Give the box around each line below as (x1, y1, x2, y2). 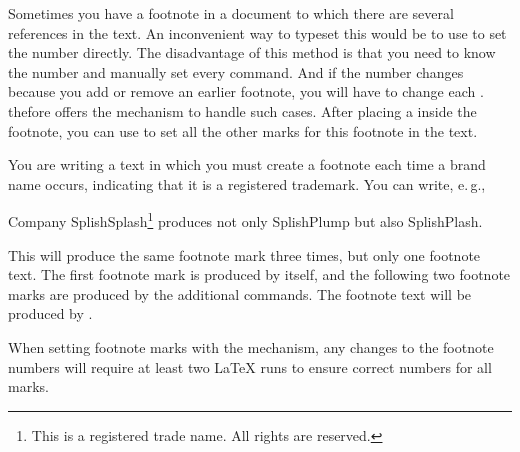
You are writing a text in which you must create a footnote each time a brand (8, 154, 486, 175)
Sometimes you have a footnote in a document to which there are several (8, 3, 454, 23)
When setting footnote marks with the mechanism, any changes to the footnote (8, 336, 494, 357)
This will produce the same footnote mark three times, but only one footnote (8, 244, 481, 265)
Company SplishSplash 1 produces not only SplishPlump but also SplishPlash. (8, 208, 483, 231)
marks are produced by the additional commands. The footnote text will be (8, 283, 472, 304)
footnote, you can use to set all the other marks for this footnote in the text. (8, 120, 478, 141)
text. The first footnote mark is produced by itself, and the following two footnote (8, 264, 511, 285)
